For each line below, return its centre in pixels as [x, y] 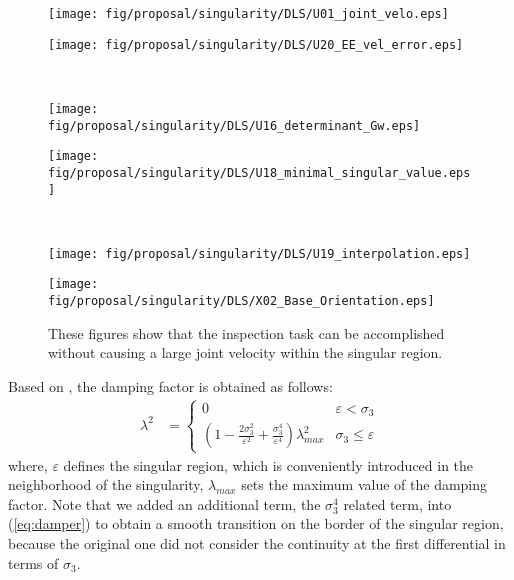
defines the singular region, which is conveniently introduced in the [268, 464]
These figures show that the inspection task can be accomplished [246, 332]
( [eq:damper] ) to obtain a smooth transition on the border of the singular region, [256, 523]
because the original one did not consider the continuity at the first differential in [257, 542]
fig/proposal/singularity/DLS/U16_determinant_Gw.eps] [234, 125]
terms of [33, 562]
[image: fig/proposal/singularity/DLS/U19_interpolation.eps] [259, 253]
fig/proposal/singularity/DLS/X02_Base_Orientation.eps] [241, 301]
